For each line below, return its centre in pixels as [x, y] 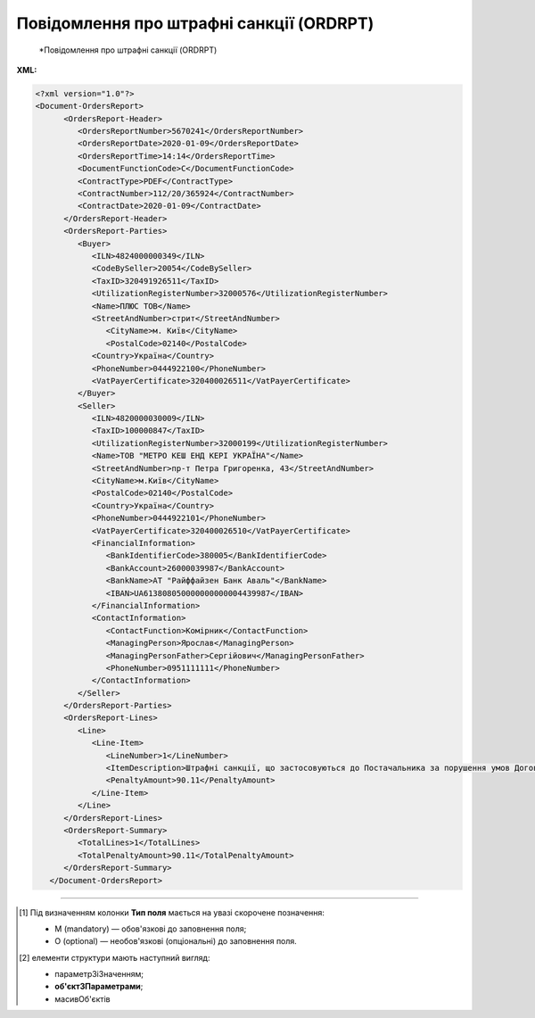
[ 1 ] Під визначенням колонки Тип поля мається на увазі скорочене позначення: [172, 912]
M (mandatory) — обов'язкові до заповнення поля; [151, 929]
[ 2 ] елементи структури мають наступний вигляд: [115, 957]
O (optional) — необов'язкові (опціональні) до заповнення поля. [176, 941]
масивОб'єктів [82, 998]
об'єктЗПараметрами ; [99, 987]
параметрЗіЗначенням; [99, 974]
